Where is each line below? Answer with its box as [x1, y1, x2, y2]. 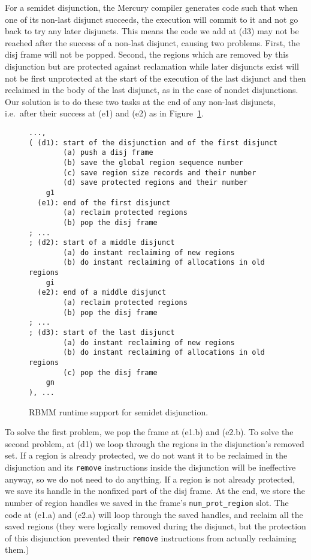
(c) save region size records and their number [63, 168, 256, 177]
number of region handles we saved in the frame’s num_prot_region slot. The [5, 496, 289, 508]
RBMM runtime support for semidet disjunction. [29, 405, 209, 418]
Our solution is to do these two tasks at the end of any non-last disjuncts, [5, 95, 276, 107]
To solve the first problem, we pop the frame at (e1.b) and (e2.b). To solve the [5, 426, 294, 438]
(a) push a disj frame [63, 148, 153, 157]
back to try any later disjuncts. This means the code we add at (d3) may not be [5, 25, 299, 37]
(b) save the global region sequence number [63, 158, 243, 167]
